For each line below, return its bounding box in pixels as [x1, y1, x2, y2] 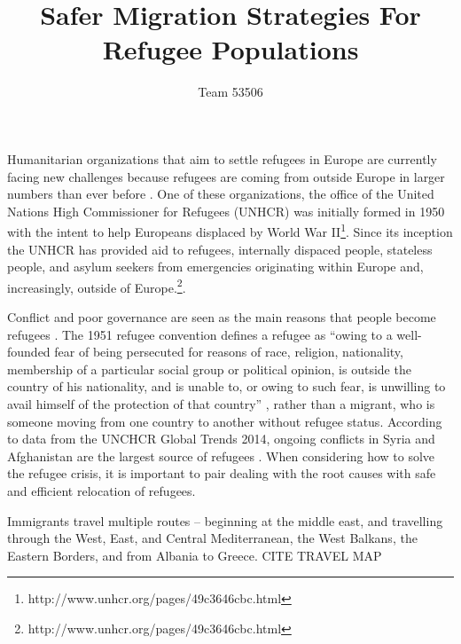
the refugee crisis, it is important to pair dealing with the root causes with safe [7, 464, 436, 483]
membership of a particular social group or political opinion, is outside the [7, 359, 411, 378]
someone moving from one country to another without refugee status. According [7, 412, 442, 430]
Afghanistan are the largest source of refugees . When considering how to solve [7, 446, 435, 465]
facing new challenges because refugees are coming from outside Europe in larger [7, 167, 445, 185]
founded [7, 342, 51, 361]
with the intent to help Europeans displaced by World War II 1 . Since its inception [7, 220, 453, 240]
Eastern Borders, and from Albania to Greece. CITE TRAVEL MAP [7, 546, 382, 564]
